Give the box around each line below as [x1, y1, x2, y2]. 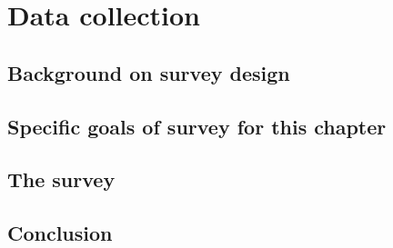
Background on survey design [7, 58, 290, 86]
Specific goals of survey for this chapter [7, 112, 387, 140]
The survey [7, 165, 116, 193]
